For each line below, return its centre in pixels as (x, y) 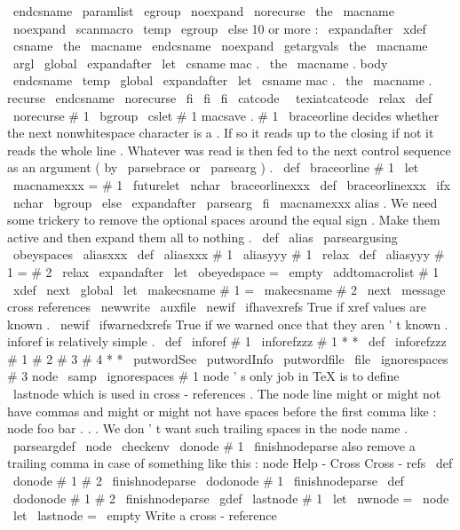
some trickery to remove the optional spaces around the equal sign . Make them (224, 220)
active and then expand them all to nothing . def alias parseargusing (202, 237)
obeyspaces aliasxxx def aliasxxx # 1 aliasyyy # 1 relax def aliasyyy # (229, 254)
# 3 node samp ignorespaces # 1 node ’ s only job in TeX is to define (203, 376)
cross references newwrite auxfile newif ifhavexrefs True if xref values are (217, 307)
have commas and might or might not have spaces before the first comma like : (222, 411)
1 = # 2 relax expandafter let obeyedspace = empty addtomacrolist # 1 (223, 271)
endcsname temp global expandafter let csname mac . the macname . (222, 80)
